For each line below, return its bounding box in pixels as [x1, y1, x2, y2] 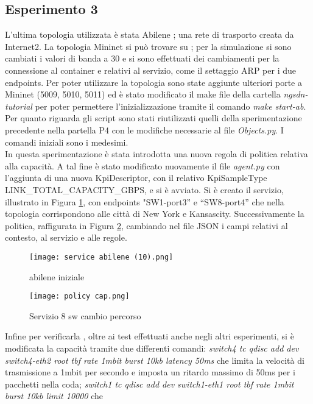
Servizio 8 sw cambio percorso [29, 309, 141, 322]
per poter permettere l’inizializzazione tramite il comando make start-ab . [35, 99, 306, 112]
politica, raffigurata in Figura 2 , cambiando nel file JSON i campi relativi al [5, 219, 288, 232]
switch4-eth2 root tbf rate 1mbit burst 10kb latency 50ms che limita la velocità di [5, 353, 304, 366]
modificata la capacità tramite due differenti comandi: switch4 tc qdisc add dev [5, 341, 299, 354]
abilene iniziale [29, 270, 85, 283]
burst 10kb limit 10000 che [5, 389, 104, 402]
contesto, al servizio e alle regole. [5, 231, 127, 244]
